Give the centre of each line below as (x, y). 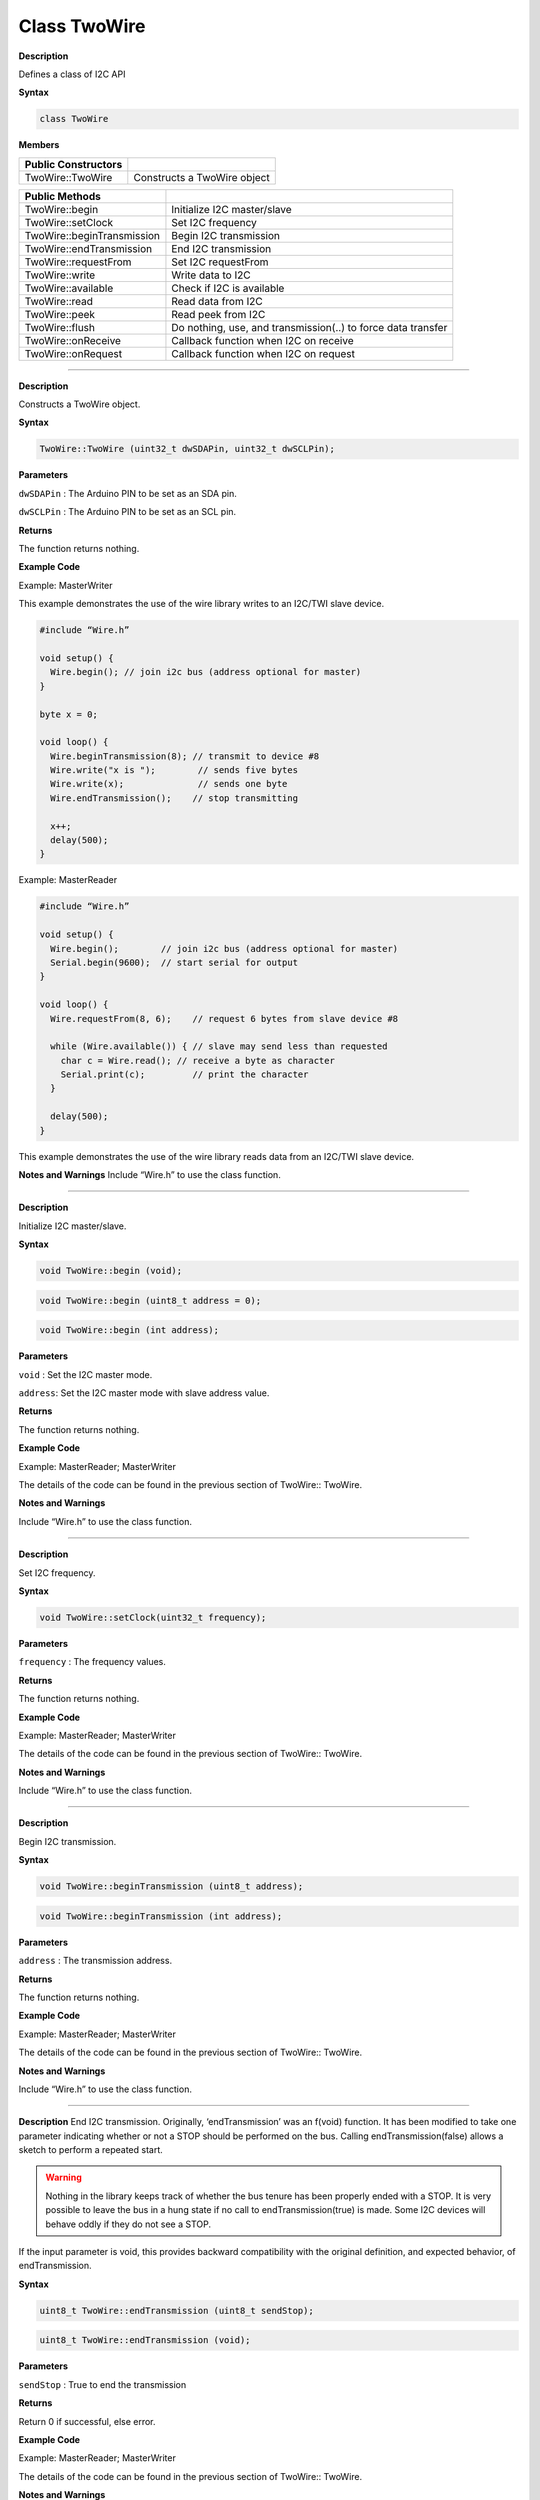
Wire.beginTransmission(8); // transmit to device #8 (185, 756)
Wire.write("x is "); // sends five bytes (174, 770)
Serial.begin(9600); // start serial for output (174, 962)
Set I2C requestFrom (220, 262)
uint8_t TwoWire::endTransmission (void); (145, 2340)
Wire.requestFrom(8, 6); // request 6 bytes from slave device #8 (224, 1018)
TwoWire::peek (59, 314)
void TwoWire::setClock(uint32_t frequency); (153, 1617)
